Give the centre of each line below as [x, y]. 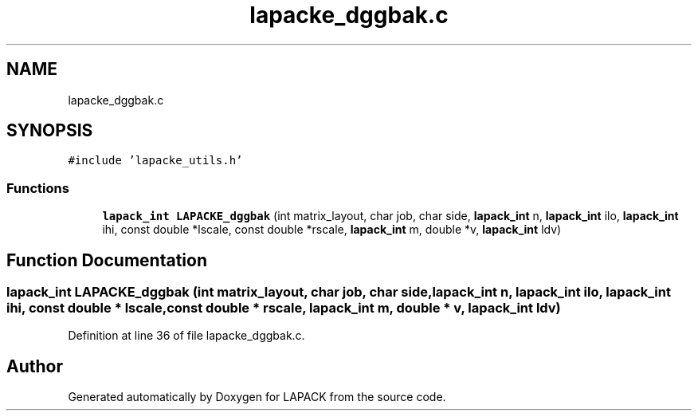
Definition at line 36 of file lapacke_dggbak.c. [186, 336]
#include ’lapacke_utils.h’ [155, 161]
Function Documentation [107, 260]
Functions [38, 188]
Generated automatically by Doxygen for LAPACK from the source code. [257, 397]
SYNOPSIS [50, 131]
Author [35, 366]
